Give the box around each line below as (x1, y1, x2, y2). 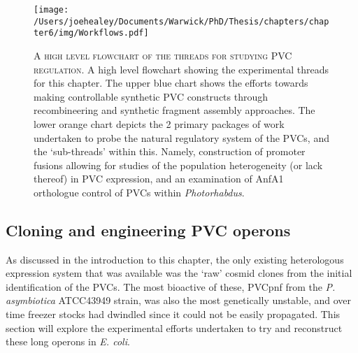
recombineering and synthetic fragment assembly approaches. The (34, 103, 315, 117)
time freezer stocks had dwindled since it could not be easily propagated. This (6, 307, 341, 322)
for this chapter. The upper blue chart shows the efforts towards (34, 75, 308, 90)
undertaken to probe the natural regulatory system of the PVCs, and (34, 130, 329, 145)
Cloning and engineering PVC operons (6, 219, 291, 240)
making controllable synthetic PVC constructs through (34, 89, 268, 103)
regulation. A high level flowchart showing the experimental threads (34, 62, 329, 76)
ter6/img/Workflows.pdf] (34, 28, 149, 38)
